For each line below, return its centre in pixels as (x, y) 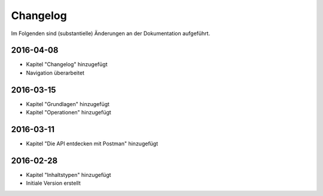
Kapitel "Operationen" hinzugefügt (69, 113)
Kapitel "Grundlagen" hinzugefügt (68, 104)
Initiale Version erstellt (53, 183)
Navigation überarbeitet (55, 73)
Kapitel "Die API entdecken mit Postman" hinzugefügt (92, 144)
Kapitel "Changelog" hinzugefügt (67, 64)
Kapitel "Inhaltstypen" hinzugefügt (68, 175)
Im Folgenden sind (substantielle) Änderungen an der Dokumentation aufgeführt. (111, 33)
